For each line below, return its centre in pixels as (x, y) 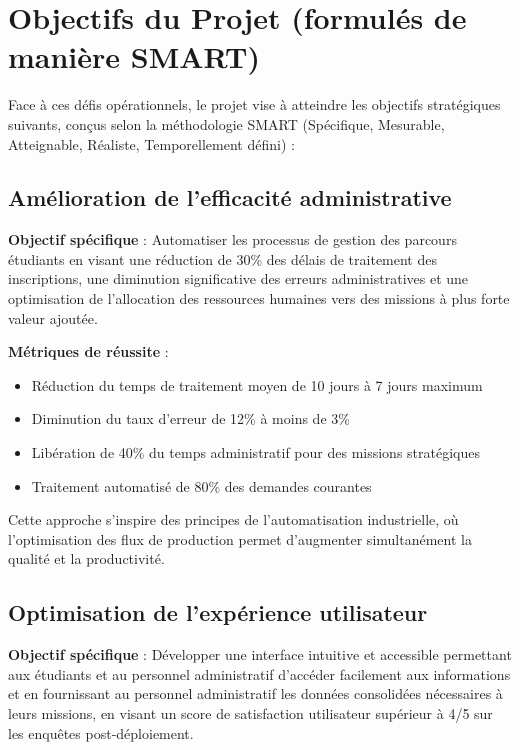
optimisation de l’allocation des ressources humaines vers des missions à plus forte (259, 298)
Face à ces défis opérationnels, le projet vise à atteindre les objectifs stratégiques (254, 104)
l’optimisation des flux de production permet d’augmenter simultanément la (240, 538)
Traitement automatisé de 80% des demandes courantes (201, 485)
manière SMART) (134, 56)
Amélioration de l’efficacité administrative (230, 197)
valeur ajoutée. (53, 317)
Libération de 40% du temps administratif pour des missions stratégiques (255, 452)
